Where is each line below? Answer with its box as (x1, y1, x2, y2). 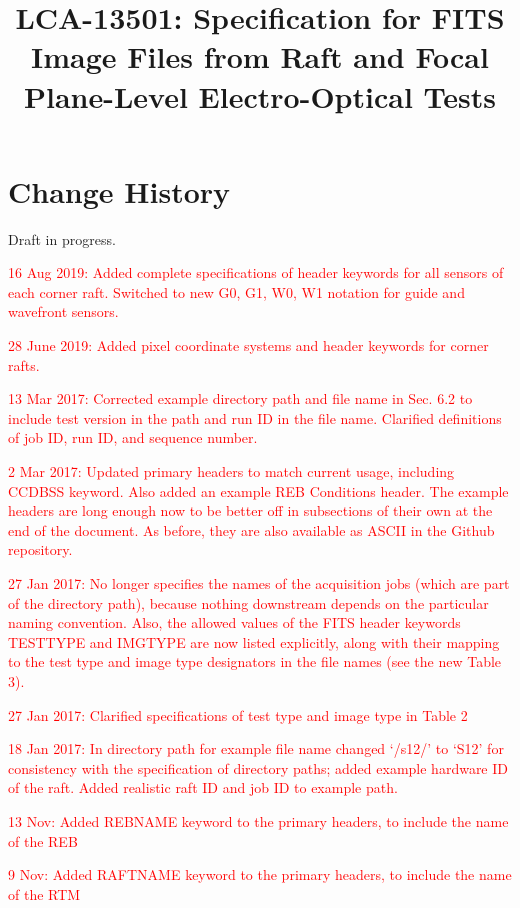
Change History (8, 170, 231, 211)
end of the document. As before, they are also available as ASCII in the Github (8, 519, 495, 540)
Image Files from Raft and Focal (31, 36, 489, 77)
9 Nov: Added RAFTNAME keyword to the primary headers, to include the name (8, 864, 512, 885)
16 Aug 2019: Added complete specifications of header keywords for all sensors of (8, 262, 504, 283)
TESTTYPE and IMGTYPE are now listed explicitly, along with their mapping (8, 631, 500, 652)
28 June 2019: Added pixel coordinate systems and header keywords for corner (8, 335, 489, 356)
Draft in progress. (8, 228, 116, 249)
